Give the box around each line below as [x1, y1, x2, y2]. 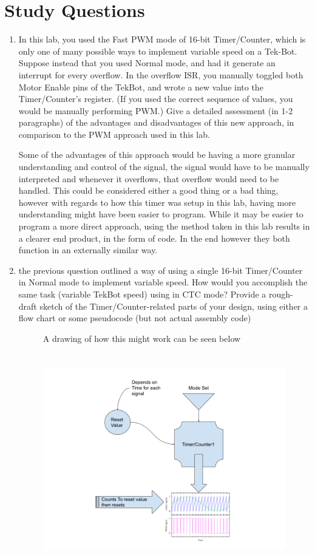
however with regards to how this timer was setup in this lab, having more [18, 196, 296, 208]
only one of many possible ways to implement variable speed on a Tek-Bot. [18, 44, 297, 57]
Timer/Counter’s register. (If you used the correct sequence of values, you [18, 92, 293, 105]
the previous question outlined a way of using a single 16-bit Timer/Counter [18, 264, 303, 276]
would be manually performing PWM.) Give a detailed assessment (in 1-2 [18, 104, 293, 117]
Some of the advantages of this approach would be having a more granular [18, 148, 296, 161]
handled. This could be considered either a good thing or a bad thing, [18, 184, 279, 197]
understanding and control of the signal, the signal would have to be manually [18, 160, 310, 173]
